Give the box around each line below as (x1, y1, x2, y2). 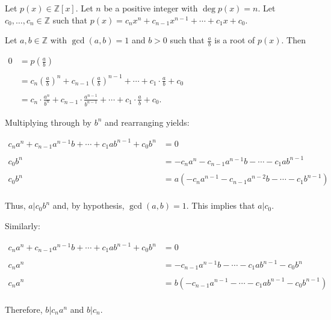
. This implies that (186, 199, 255, 212)
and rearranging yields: (105, 115, 190, 128)
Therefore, (5, 303, 43, 315)
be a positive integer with (104, 2, 198, 14)
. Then (281, 34, 306, 46)
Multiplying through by (5, 115, 91, 128)
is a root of (214, 34, 255, 46)
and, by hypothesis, (52, 199, 125, 212)
